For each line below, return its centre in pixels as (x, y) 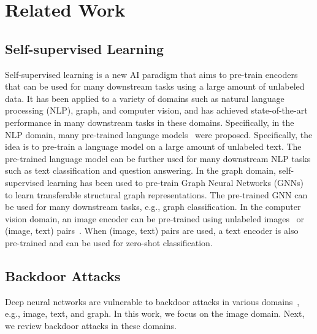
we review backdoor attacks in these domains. (91, 325)
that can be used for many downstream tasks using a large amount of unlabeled (155, 86)
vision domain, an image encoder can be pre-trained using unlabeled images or (155, 218)
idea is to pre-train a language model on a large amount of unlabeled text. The (153, 146)
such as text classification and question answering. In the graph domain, (140, 170)
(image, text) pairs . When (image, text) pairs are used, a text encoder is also (152, 231)
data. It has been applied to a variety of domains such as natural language (145, 98)
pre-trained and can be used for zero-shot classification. (109, 242)
